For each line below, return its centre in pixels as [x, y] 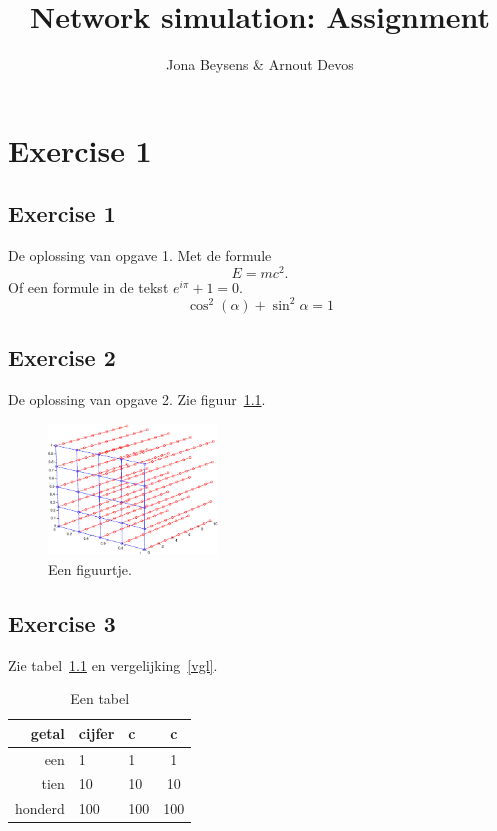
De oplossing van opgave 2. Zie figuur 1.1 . [137, 399]
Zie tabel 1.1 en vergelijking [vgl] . [113, 664]
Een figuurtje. [90, 568]
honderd [40, 808]
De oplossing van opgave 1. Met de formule [140, 255]
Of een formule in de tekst [88, 286]
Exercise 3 [62, 622]
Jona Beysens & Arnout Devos [260, 64]
